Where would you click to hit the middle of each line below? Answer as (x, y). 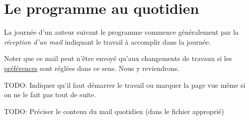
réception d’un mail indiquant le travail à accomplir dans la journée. (108, 41)
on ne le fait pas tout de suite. (50, 94)
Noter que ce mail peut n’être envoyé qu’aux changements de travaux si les (118, 58)
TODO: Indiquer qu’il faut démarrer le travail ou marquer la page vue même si (125, 85)
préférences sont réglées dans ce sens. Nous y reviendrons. (92, 68)
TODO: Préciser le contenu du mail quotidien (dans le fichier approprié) (114, 111)
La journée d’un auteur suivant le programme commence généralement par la (121, 32)
